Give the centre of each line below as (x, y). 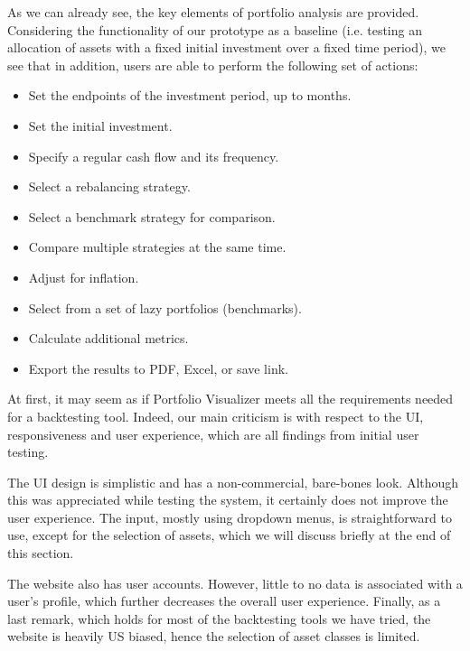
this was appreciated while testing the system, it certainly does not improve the (228, 500)
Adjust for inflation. (84, 277)
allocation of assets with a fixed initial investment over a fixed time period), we (226, 47)
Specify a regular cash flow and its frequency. (154, 156)
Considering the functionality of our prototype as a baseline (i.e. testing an (215, 29)
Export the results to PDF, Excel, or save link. (158, 368)
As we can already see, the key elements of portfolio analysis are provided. (213, 12)
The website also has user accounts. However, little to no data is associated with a (235, 583)
